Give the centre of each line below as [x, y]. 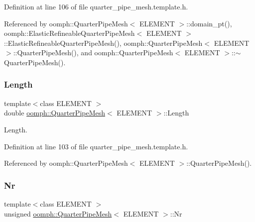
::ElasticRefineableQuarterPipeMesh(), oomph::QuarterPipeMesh [103, 43]
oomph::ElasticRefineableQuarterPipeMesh [69, 33]
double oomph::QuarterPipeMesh [55, 113]
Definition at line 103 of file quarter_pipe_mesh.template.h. [96, 146]
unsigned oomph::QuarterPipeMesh [58, 213]
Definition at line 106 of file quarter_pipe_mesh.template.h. [96, 6]
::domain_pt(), [209, 23]
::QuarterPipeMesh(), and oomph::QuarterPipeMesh [93, 53]
